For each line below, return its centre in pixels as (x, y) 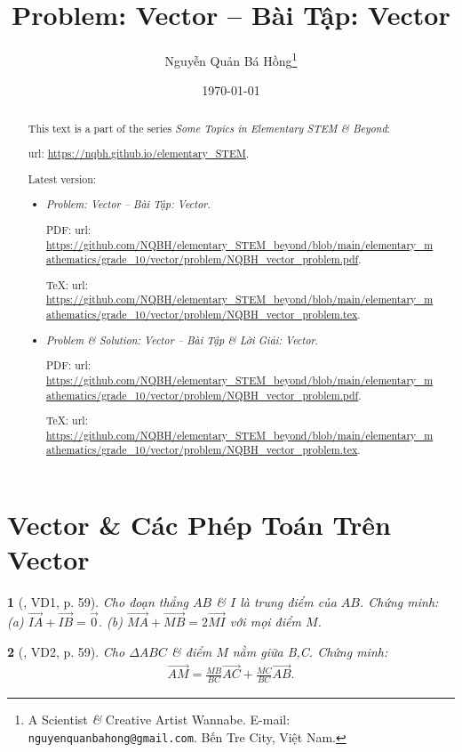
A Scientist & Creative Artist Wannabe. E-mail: (159, 720)
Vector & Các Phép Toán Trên (199, 525)
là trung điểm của (288, 602)
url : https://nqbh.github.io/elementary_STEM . (139, 154)
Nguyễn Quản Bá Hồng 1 (231, 59)
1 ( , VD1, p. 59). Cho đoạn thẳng (98, 602)
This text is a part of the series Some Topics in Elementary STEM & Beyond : (209, 128)
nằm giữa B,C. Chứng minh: (310, 651)
